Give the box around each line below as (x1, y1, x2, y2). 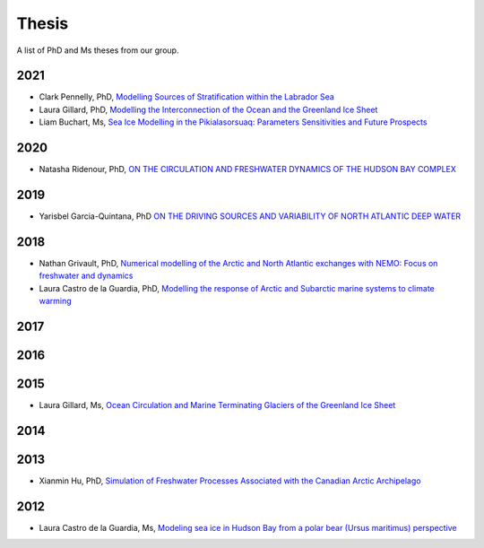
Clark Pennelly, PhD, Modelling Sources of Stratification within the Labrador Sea (39, 91, 335, 102)
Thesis (16, 13, 69, 33)
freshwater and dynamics (39, 270, 134, 282)
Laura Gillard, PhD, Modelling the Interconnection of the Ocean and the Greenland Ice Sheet (39, 104, 378, 115)
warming (39, 296, 72, 307)
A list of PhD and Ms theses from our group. (16, 45, 179, 56)
